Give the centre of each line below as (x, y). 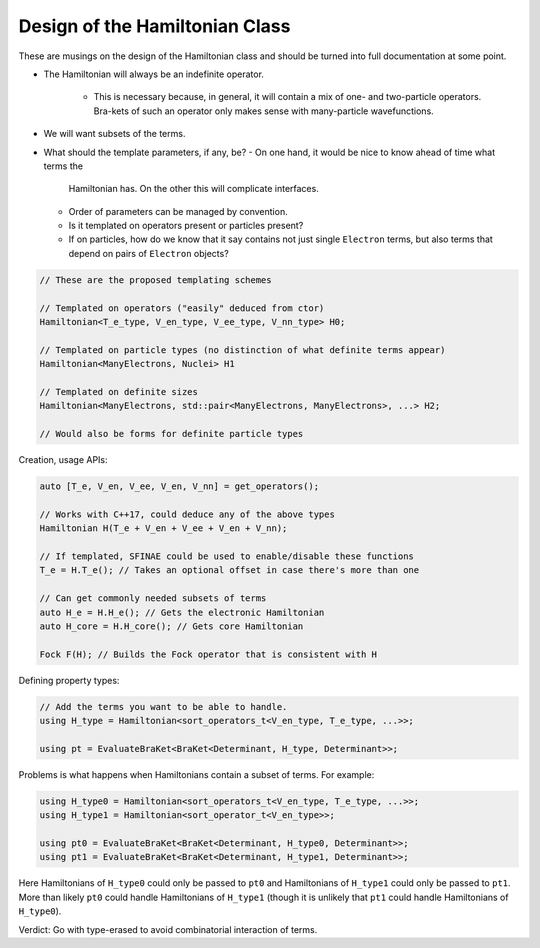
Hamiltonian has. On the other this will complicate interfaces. (193, 189)
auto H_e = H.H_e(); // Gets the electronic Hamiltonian (182, 612)
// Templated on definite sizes (119, 391)
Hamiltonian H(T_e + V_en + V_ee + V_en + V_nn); (163, 528)
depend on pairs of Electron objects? (148, 253)
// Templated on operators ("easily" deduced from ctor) (182, 308)
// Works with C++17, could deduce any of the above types (187, 514)
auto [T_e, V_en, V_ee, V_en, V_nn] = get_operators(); (179, 486)
